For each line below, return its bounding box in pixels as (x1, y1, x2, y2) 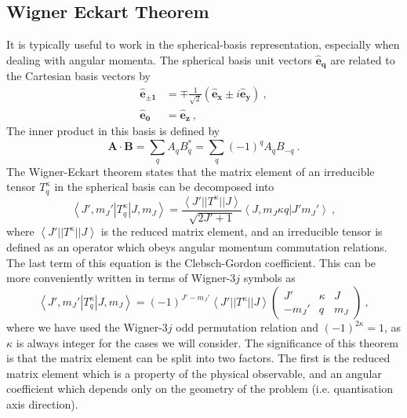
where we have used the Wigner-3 (6, 319, 168, 335)
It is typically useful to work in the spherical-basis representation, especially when (6, 36, 400, 53)
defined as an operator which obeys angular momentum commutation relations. (6, 239, 387, 255)
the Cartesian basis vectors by (6, 68, 151, 84)
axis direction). (6, 395, 78, 412)
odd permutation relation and (176, 319, 319, 335)
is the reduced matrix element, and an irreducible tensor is (100, 223, 383, 240)
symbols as (243, 269, 296, 286)
